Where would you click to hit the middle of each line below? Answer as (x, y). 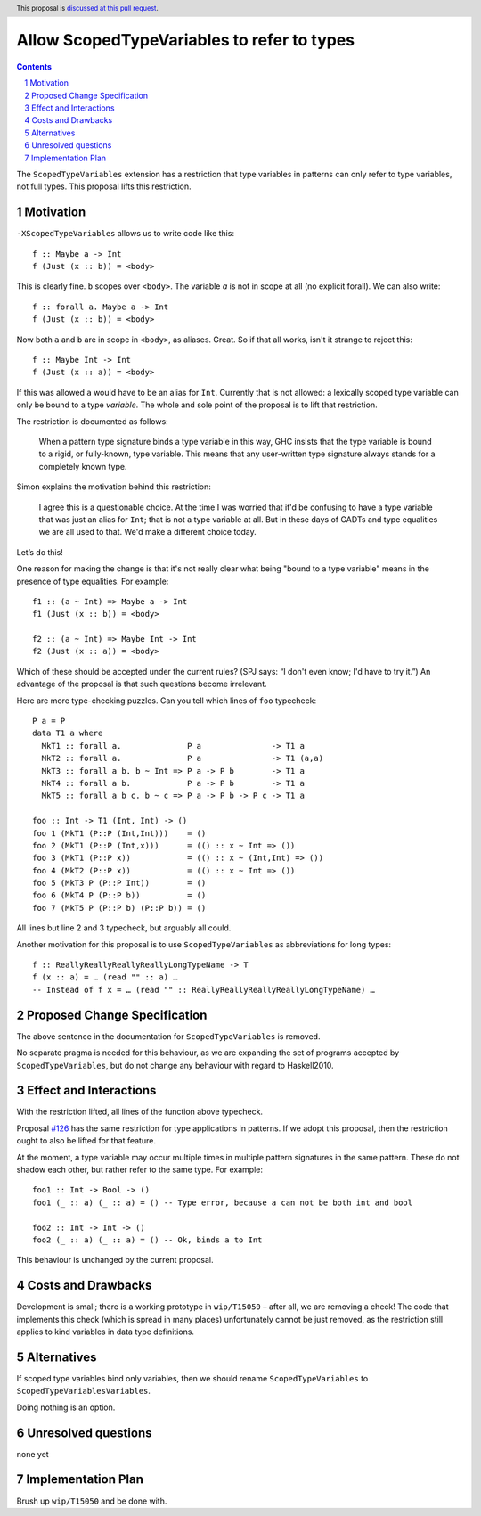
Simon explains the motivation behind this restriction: (114, 487)
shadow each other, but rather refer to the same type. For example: (139, 1169)
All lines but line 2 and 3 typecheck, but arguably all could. (124, 928)
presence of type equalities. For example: (93, 581)
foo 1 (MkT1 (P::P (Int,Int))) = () (119, 833)
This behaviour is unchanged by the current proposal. (115, 1260)
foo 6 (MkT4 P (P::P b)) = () (119, 895)
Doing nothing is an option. (66, 1407)
